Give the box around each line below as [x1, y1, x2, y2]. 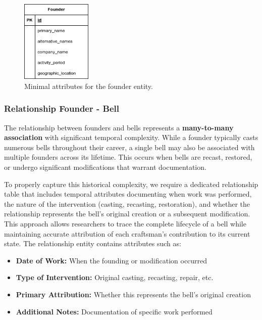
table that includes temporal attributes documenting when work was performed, [4, 189, 252, 199]
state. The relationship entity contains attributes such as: [4, 238, 181, 249]
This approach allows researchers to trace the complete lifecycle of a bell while [4, 218, 246, 229]
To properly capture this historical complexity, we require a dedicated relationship [4, 178, 258, 189]
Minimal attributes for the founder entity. [24, 80, 153, 91]
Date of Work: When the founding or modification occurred [16, 255, 207, 265]
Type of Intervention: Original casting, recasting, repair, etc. [16, 272, 214, 283]
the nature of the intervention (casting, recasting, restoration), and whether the [4, 198, 250, 209]
